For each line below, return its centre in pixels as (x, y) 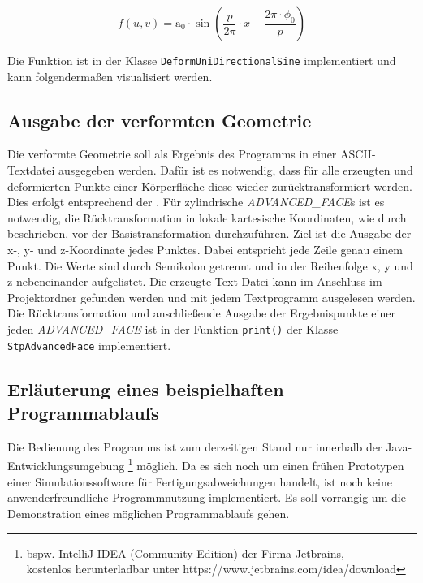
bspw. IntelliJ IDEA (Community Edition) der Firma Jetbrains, (185, 553)
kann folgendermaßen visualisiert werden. (110, 76)
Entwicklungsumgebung (66, 466)
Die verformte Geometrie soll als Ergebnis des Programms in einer (172, 154)
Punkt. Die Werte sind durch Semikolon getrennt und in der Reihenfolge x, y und (210, 265)
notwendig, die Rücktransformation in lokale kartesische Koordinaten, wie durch (207, 217)
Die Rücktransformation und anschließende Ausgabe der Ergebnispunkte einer (201, 313)
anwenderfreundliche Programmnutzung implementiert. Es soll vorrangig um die (207, 497)
